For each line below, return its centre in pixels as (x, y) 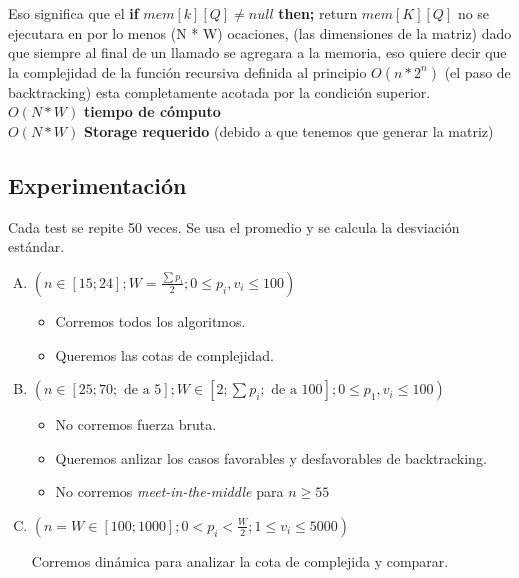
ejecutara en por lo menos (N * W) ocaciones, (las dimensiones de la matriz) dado (260, 32)
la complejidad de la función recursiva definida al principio (187, 71)
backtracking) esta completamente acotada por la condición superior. (219, 91)
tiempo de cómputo (152, 111)
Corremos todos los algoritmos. (150, 320)
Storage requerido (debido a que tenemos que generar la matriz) (288, 130)
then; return (318, 13)
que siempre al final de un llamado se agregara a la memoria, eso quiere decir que (257, 52)
